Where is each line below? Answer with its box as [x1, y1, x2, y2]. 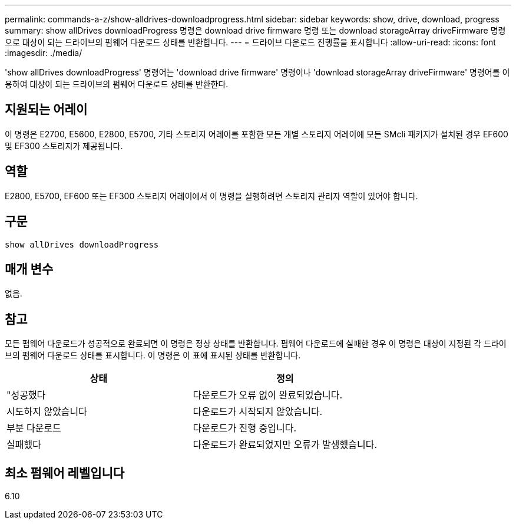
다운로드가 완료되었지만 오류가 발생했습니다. [193, 439, 378, 451]
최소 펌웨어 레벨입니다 [5, 465, 125, 480]
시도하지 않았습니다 [6, 406, 87, 418]
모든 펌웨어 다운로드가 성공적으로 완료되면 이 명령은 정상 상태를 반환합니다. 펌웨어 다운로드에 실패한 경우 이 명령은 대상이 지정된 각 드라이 [5, 338, 507, 349]
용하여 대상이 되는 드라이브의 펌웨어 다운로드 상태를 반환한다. [5, 79, 229, 89]
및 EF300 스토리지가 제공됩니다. [5, 140, 123, 151]
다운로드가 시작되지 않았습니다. [193, 406, 323, 418]
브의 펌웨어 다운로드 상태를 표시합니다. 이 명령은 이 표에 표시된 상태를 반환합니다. [5, 350, 301, 361]
